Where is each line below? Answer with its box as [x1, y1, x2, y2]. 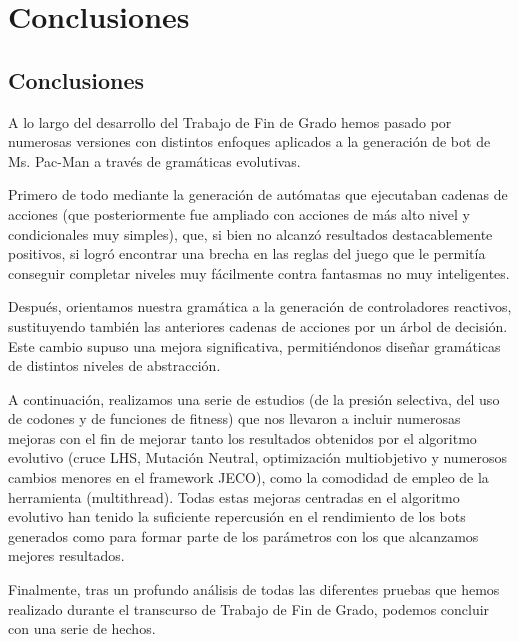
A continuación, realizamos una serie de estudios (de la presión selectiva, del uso [8, 388, 500, 409]
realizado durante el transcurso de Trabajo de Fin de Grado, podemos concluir [8, 598, 490, 619]
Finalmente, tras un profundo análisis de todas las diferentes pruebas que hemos [8, 579, 500, 600]
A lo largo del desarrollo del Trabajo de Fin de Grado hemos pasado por [8, 111, 452, 132]
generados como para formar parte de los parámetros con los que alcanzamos [8, 525, 479, 546]
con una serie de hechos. [8, 618, 156, 639]
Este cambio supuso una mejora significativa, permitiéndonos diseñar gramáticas [8, 335, 501, 356]
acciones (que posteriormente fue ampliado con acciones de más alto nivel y [8, 203, 470, 224]
